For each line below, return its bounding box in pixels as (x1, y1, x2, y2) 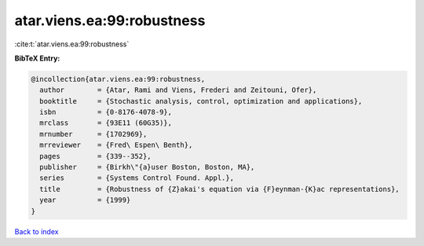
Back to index (14, 226, 59, 236)
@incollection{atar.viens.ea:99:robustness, (31, 75, 206, 83)
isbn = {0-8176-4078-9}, (39, 108, 173, 117)
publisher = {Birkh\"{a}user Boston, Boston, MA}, (39, 163, 255, 172)
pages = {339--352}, (39, 152, 152, 160)
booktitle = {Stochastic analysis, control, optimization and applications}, (39, 97, 363, 105)
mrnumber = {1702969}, (39, 130, 148, 138)
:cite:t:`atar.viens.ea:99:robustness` (14, 39, 130, 49)
